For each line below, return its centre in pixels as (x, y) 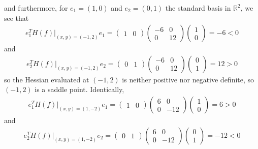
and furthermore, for (36, 8)
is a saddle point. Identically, (79, 89)
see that (17, 18)
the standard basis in (198, 8)
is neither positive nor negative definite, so (188, 79)
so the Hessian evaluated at (47, 79)
